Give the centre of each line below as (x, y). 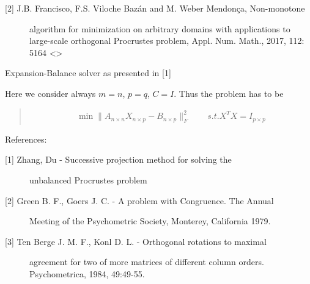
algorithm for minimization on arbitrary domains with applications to (160, 28)
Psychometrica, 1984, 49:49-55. (87, 274)
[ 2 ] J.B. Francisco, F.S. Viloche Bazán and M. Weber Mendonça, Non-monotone (155, 8)
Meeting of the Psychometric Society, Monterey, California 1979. (150, 221)
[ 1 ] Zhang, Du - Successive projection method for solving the (118, 159)
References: (26, 139)
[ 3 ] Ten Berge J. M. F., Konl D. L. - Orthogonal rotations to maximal (136, 241)
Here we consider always (50, 93)
